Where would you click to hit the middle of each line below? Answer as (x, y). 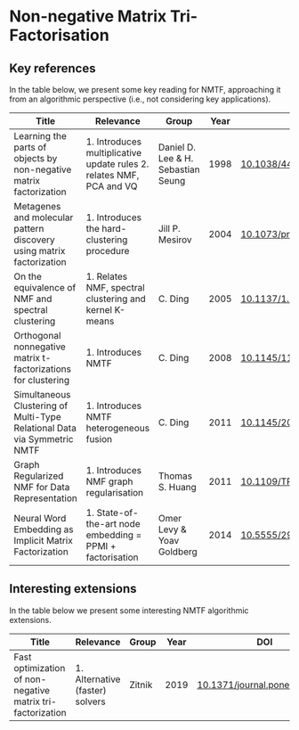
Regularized (39, 476)
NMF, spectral (115, 287)
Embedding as (44, 529)
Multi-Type (37, 417)
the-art (101, 524)
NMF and (33, 299)
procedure (108, 251)
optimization (40, 668)
